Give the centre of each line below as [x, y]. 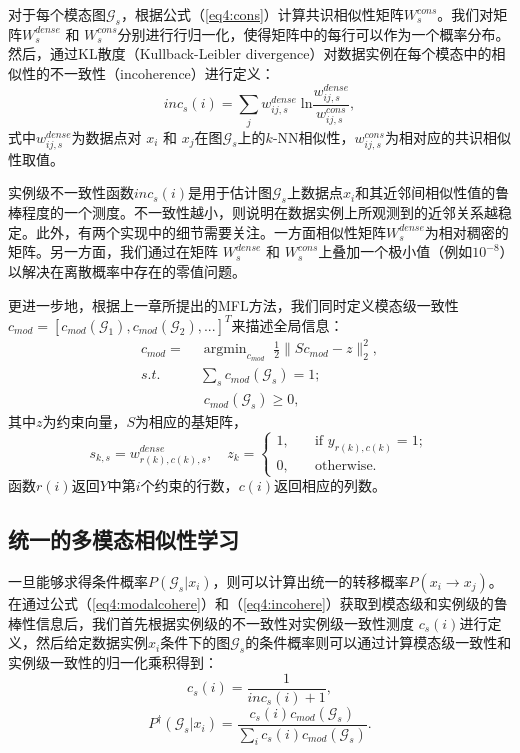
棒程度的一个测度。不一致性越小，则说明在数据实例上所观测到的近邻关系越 [253, 212]
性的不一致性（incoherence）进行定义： [148, 72]
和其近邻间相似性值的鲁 [432, 192]
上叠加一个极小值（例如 [395, 251]
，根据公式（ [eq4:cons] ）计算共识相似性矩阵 [262, 14]
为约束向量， [84, 421]
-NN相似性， [313, 136]
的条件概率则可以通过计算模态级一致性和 [378, 642]
